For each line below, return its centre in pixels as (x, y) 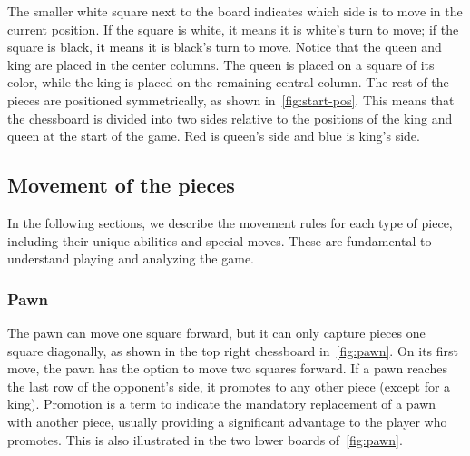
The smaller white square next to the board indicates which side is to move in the (235, 11)
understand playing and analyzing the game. (131, 258)
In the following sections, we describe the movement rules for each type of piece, (230, 222)
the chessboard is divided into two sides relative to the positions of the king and (230, 118)
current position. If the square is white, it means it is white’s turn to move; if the (233, 29)
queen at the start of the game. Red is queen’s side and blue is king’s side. (214, 136)
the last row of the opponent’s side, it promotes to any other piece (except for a (229, 386)
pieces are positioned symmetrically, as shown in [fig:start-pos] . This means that (231, 99)
